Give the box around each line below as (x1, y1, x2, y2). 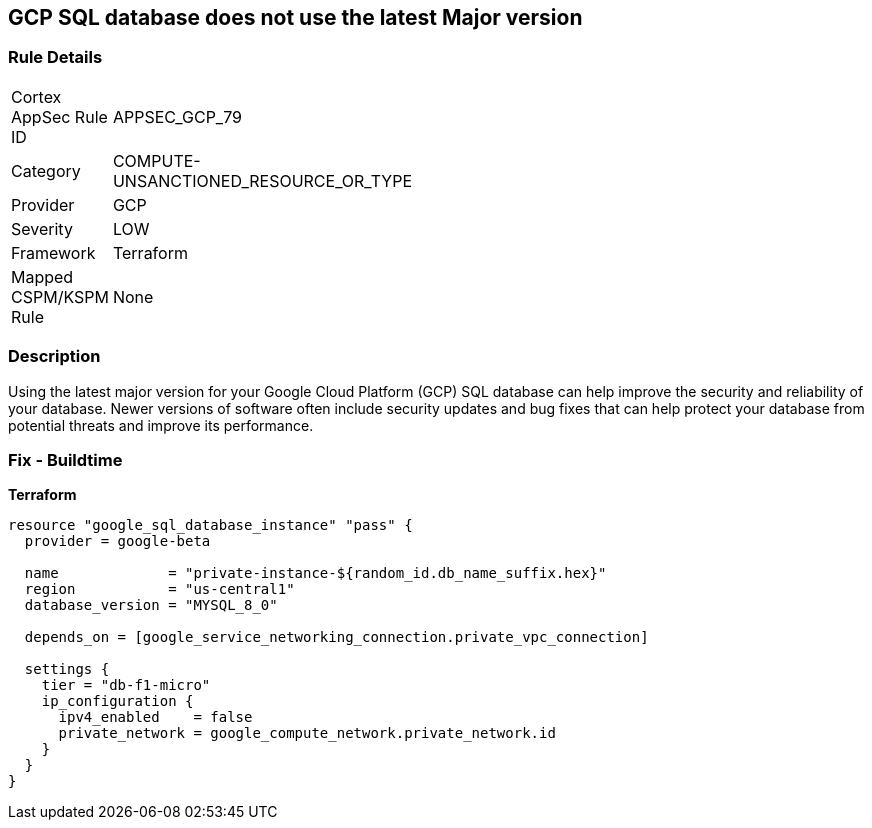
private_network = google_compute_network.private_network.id (58, 725, 556, 742)
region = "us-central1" (24, 581, 295, 598)
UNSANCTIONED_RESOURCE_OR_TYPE (112, 170, 413, 191)
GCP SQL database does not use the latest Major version (8, 5, 583, 30)
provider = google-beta (24, 533, 211, 550)
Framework (11, 242, 96, 263)
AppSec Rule (11, 106, 108, 127)
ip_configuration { (41, 693, 194, 710)
